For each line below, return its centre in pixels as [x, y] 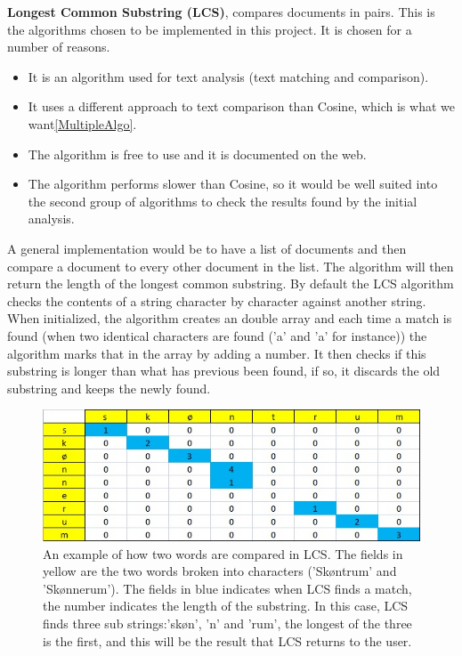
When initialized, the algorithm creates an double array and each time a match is [230, 318]
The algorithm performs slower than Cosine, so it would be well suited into [233, 184]
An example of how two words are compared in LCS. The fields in [223, 553]
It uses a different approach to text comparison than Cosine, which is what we [241, 106]
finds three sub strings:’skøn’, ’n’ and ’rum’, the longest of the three [227, 623]
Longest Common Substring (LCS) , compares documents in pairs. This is [221, 12]
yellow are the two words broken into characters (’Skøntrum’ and [220, 571]
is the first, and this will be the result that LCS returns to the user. [227, 640]
